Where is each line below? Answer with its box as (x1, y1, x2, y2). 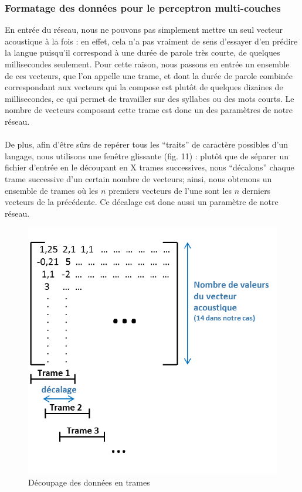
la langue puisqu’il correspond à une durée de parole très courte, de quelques (5, 46, 280, 59)
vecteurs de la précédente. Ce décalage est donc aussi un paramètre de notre (5, 196, 279, 208)
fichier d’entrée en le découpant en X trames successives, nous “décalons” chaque (5, 161, 294, 173)
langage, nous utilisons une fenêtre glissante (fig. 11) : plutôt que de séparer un (5, 149, 289, 162)
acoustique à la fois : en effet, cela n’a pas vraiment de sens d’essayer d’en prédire (5, 35, 298, 47)
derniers (242, 184, 271, 196)
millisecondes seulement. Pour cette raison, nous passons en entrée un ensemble (5, 58, 290, 70)
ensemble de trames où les (5, 184, 99, 196)
